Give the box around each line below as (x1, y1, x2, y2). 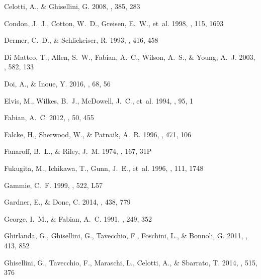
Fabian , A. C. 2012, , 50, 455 (4, 112, 94, 123)
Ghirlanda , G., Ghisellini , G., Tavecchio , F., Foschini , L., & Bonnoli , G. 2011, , (4, 230, 247, 241)
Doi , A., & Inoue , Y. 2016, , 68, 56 (4, 78, 111, 88)
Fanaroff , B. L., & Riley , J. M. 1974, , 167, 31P (4, 146, 152, 156)
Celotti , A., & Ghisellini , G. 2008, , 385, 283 (4, 1, 140, 11)
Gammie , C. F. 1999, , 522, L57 (4, 179, 103, 190)
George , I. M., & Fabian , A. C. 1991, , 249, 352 (4, 213, 152, 224)
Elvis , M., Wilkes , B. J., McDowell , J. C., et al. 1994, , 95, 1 (4, 95, 194, 106)
